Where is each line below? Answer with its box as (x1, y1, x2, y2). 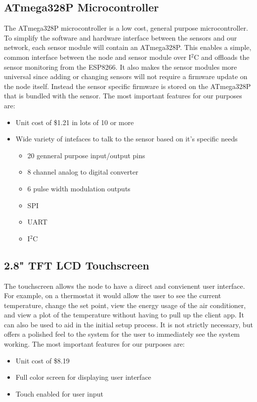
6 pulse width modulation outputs (27, 183, 130, 193)
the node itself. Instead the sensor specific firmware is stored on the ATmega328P (4, 81, 251, 91)
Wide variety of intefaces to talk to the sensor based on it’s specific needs (15, 134, 238, 144)
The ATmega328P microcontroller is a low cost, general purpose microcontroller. (4, 23, 248, 33)
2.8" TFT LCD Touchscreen (4, 257, 149, 272)
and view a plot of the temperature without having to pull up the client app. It (4, 310, 244, 320)
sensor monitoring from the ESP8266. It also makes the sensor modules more (4, 61, 237, 72)
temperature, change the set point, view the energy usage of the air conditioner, (4, 300, 246, 310)
